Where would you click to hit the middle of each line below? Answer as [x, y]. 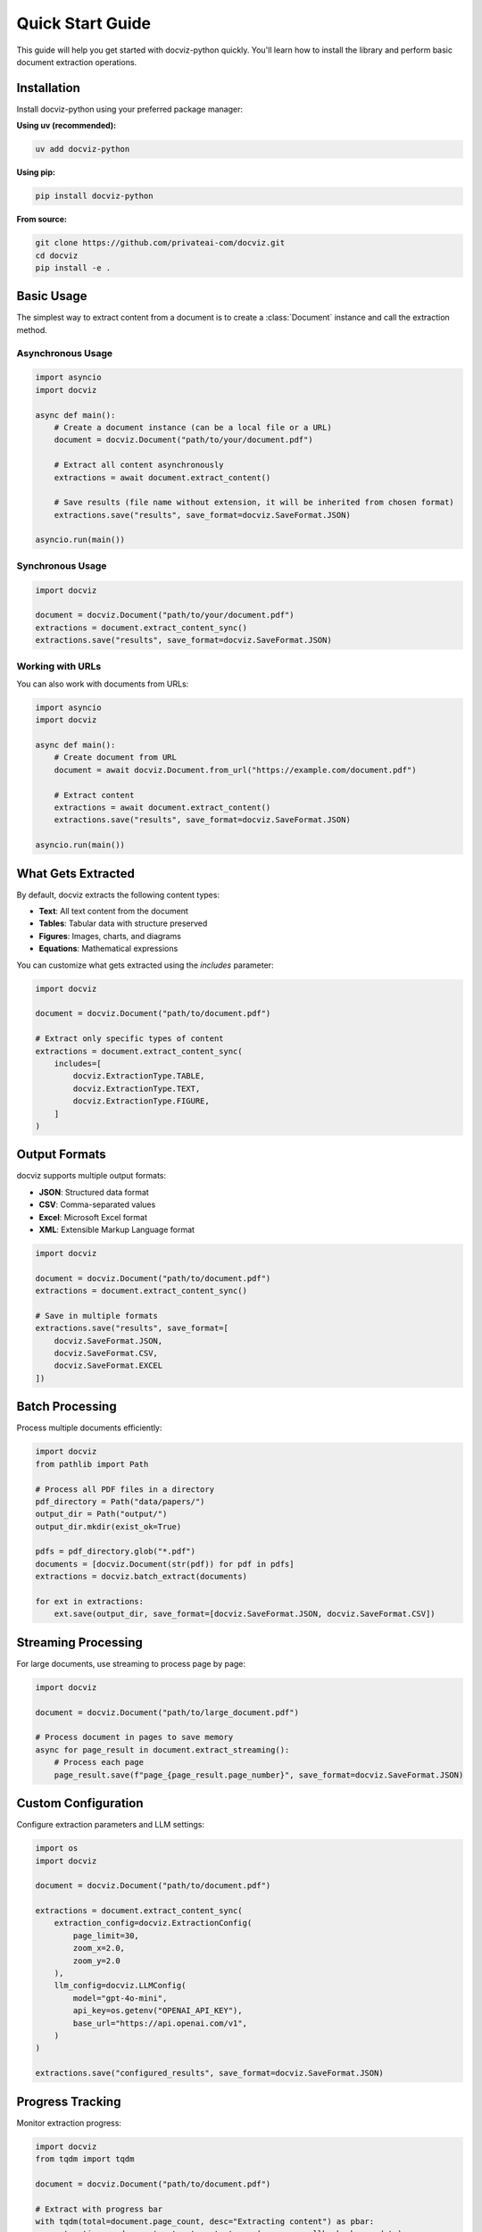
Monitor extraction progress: [69, 2123]
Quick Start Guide [84, 23]
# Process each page [99, 1762]
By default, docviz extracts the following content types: [118, 895]
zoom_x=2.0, [99, 1948]
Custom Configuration [80, 1803]
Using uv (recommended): [66, 126]
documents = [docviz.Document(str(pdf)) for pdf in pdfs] [165, 1564]
